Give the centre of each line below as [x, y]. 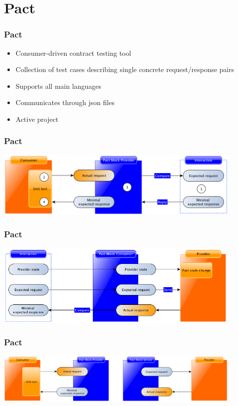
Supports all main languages [59, 86]
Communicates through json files [65, 102]
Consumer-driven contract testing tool [73, 53]
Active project [37, 119]
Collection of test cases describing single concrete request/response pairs [125, 69]
